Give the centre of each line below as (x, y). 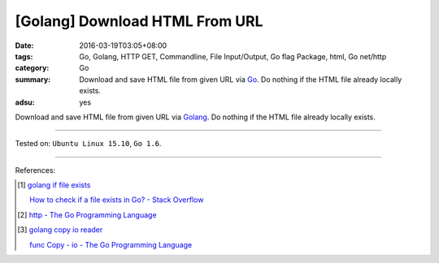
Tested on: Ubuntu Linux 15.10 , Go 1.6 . (88, 144)
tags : (24, 56)
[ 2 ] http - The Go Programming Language (87, 214)
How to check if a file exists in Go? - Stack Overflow (117, 200)
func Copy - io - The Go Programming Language (111, 244)
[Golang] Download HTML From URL (139, 21)
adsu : (25, 102)
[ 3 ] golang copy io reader (60, 230)
